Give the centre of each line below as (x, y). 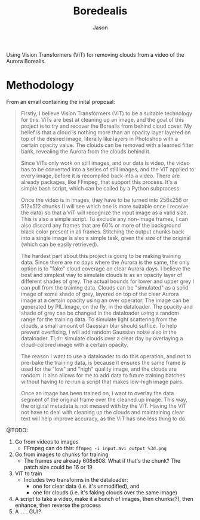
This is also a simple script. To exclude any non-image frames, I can (104, 219)
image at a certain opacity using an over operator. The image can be (105, 300)
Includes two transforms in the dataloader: (76, 479)
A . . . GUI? (28, 511)
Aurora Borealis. (26, 61)
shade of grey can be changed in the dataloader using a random (100, 313)
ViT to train (28, 473)
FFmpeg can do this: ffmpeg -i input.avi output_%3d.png (95, 448)
